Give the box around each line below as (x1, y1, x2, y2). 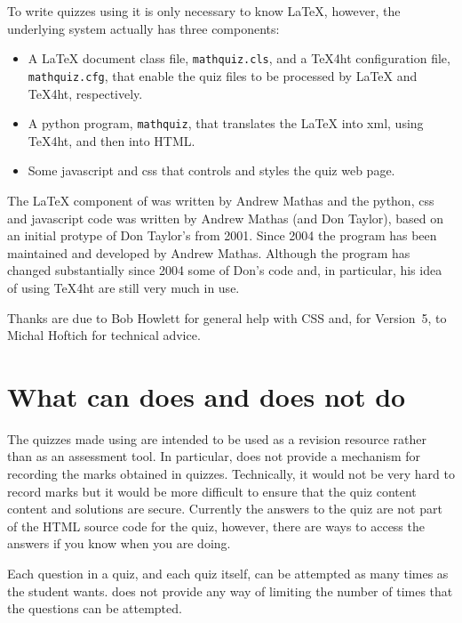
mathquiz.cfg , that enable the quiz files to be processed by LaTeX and (28, 66, 418, 85)
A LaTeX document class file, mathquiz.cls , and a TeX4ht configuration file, (28, 49, 450, 68)
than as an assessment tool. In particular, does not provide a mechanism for (7, 447, 421, 465)
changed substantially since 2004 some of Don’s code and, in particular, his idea (7, 261, 442, 279)
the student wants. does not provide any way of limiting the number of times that (7, 581, 453, 600)
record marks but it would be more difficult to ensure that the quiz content (7, 481, 417, 500)
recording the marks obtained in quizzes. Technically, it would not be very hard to (7, 465, 455, 482)
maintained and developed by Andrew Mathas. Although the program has (7, 243, 410, 262)
